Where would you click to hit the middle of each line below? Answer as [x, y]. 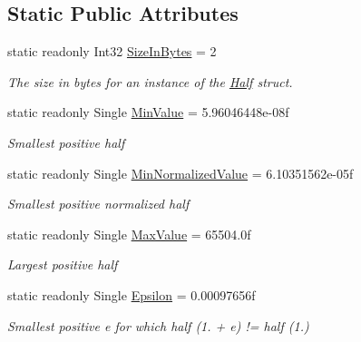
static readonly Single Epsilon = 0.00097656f [132, 294]
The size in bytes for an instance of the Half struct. [150, 81]
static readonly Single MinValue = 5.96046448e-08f [148, 112]
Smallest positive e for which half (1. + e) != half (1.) [158, 325]
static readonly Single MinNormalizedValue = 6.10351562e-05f [180, 173]
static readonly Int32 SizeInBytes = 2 [112, 51]
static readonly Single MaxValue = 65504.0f [129, 234]
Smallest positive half [66, 142]
